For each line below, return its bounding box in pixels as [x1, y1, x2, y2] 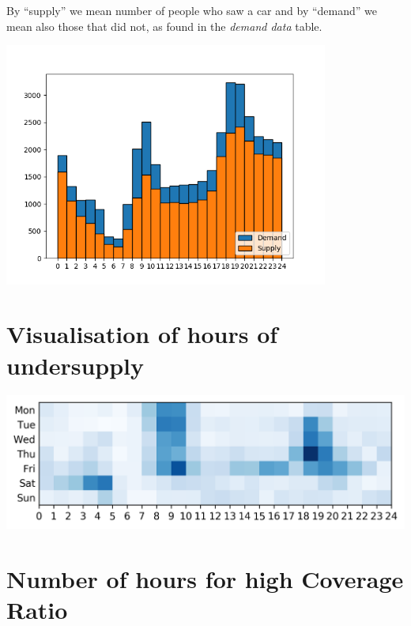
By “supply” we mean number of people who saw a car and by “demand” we [6, 2, 377, 18]
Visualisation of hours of [6, 318, 278, 350]
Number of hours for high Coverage [6, 563, 404, 595]
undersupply [6, 349, 145, 381]
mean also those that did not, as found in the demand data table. [6, 17, 322, 34]
